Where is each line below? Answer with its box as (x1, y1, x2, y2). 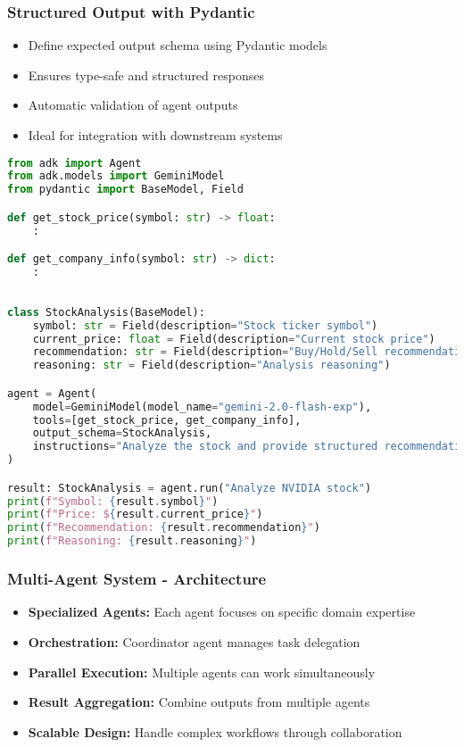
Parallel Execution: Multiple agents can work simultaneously (28, 662, 376, 681)
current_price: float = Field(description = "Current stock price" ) (32, 332, 435, 345)
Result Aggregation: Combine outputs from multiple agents (28, 693, 370, 711)
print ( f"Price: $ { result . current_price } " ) (7, 508, 263, 521)
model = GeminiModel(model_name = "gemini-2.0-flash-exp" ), (32, 400, 372, 413)
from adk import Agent (7, 156, 142, 170)
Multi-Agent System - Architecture (7, 568, 267, 590)
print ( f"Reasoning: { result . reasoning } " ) (7, 535, 257, 548)
